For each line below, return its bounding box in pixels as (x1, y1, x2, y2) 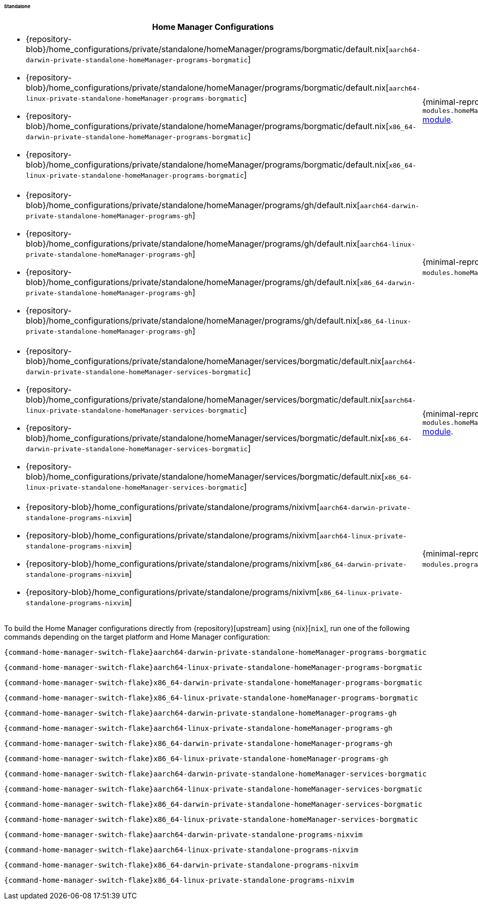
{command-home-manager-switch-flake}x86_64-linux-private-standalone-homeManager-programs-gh (4, 754, 388, 763)
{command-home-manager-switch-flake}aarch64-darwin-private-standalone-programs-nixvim (4, 830, 363, 839)
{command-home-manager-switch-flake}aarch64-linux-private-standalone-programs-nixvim (4, 845, 358, 854)
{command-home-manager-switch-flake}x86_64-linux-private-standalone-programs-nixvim (4, 876, 354, 884)
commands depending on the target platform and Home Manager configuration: (4, 632, 270, 641)
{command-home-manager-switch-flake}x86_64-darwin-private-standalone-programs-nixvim (4, 860, 358, 869)
